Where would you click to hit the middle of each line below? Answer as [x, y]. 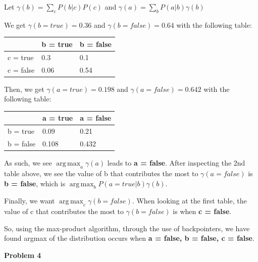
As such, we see [28, 163]
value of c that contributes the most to [64, 211]
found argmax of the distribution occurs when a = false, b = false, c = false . [129, 238]
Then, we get [24, 89]
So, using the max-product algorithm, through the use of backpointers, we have [127, 228]
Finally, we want [30, 201]
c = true [21, 57]
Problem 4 [23, 255]
